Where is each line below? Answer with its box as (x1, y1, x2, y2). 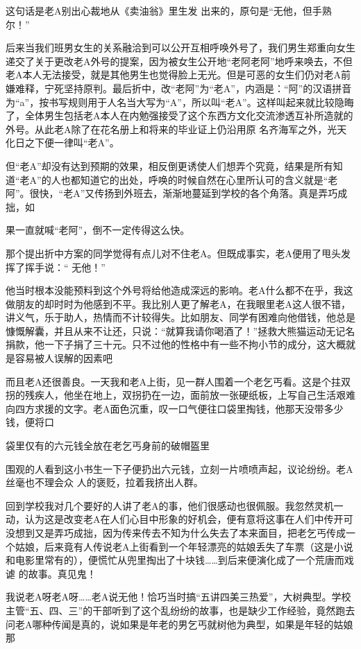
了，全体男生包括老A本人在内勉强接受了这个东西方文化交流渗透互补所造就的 (6, 108, 353, 123)
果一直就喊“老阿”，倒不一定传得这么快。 (6, 223, 190, 237)
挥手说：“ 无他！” (24, 259, 106, 274)
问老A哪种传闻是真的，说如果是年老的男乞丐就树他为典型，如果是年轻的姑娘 (6, 616, 353, 631)
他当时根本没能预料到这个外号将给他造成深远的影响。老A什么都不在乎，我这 (6, 283, 353, 297)
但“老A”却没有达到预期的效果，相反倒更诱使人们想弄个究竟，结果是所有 (6, 158, 333, 173)
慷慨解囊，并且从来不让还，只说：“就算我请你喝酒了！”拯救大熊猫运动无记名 (6, 323, 355, 338)
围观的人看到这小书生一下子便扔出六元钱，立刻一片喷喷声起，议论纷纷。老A (6, 461, 353, 476)
